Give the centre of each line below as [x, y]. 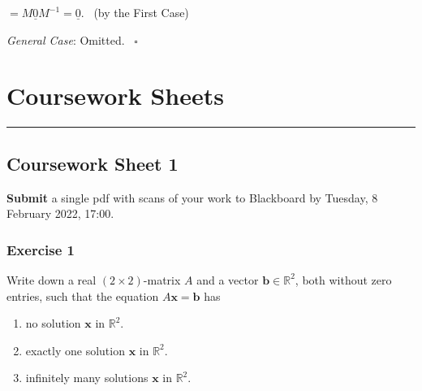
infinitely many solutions [87, 378]
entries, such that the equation [83, 295]
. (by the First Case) [135, 12]
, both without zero [343, 279]
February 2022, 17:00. [60, 213]
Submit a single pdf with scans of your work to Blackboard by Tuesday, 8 [192, 197]
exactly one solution [75, 350]
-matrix [162, 279]
